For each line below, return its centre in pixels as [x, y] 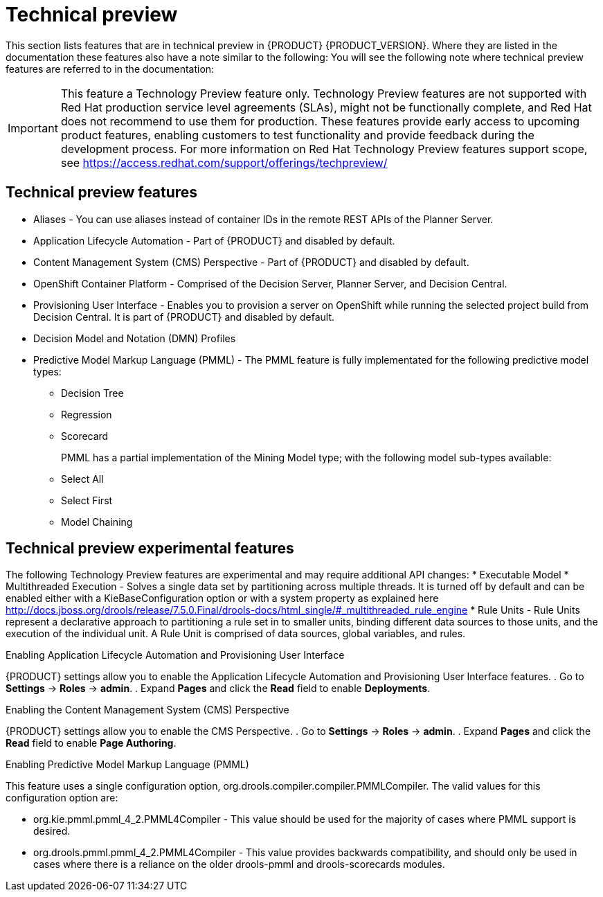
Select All [82, 479]
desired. [52, 831]
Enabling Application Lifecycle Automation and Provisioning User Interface [175, 655]
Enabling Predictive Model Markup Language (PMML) [127, 765]
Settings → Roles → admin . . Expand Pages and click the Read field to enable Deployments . [218, 689]
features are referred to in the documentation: [110, 69]
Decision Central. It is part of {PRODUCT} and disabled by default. [184, 317]
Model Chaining [97, 522]
